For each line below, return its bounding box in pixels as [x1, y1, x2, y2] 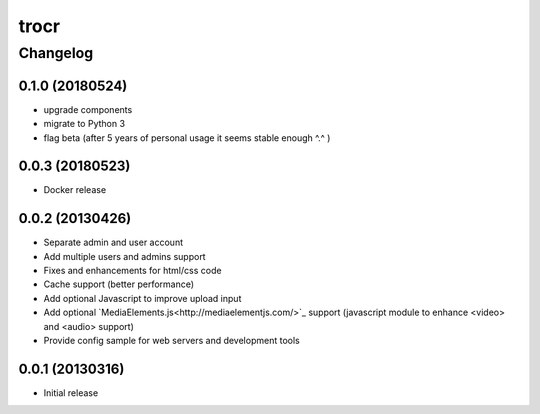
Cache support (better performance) [43, 278, 195, 290]
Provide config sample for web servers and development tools [43, 335, 300, 347]
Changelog [18, 44, 94, 62]
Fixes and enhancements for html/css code [43, 265, 222, 277]
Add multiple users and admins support [43, 250, 206, 262]
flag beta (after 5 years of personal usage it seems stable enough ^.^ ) [43, 131, 331, 144]
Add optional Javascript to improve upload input [43, 292, 242, 304]
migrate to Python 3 [43, 118, 125, 130]
